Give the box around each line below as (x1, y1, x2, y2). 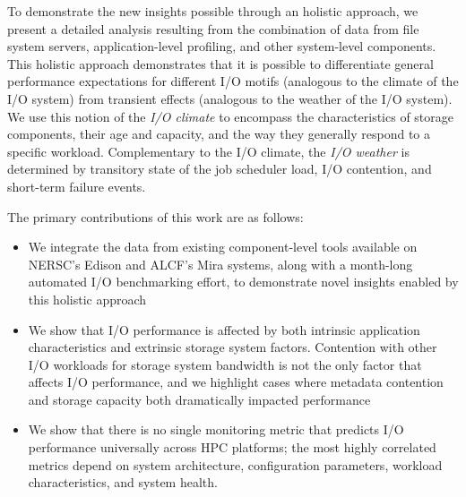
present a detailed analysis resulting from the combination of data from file (7, 19, 419, 38)
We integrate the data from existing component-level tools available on (28, 237, 418, 256)
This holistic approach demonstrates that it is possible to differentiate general (7, 54, 434, 73)
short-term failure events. (7, 176, 146, 195)
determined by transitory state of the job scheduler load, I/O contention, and (7, 159, 432, 178)
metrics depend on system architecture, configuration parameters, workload (28, 455, 443, 474)
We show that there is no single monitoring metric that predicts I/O (28, 420, 404, 439)
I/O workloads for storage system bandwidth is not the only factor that (28, 355, 422, 373)
